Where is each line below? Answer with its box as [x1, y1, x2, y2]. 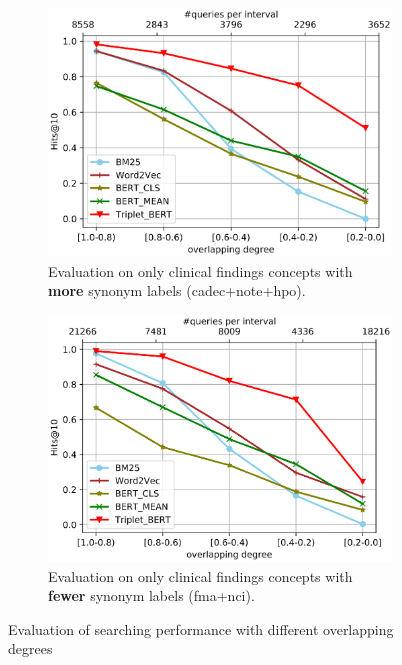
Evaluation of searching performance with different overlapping [8, 618, 394, 639]
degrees [8, 638, 53, 659]
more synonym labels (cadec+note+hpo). [48, 280, 306, 301]
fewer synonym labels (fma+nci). [48, 585, 255, 606]
